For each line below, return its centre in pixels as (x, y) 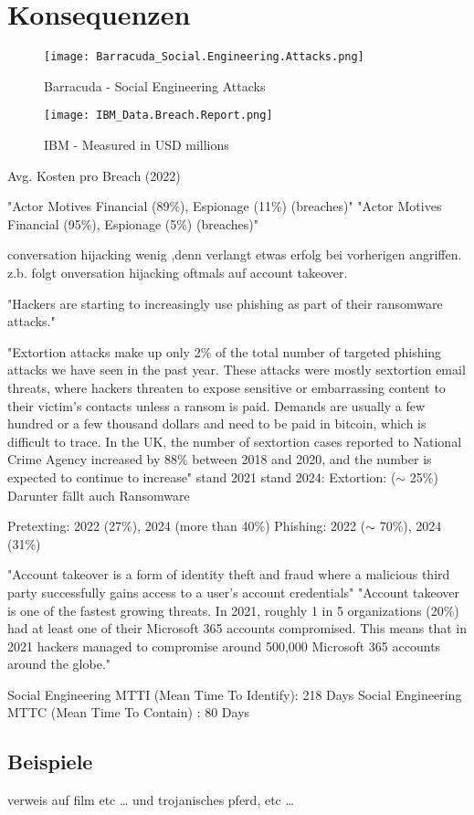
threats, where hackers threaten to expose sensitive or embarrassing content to (226, 387)
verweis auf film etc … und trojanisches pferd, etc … (151, 800)
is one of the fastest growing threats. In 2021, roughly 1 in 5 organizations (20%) (233, 610)
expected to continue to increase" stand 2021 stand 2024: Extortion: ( (202, 476)
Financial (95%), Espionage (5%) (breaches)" (133, 223)
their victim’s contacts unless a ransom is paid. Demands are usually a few (216, 405)
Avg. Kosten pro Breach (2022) (94, 175)
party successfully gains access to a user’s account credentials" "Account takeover (234, 592)
